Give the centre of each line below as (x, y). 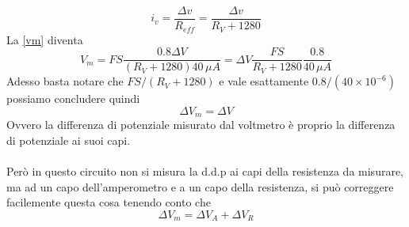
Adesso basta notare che (65, 81)
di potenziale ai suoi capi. (69, 140)
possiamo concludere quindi (73, 98)
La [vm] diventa (45, 39)
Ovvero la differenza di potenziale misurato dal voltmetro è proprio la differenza (201, 125)
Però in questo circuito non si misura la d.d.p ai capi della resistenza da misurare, (205, 171)
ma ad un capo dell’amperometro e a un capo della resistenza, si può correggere (200, 186)
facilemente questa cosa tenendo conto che (109, 202)
